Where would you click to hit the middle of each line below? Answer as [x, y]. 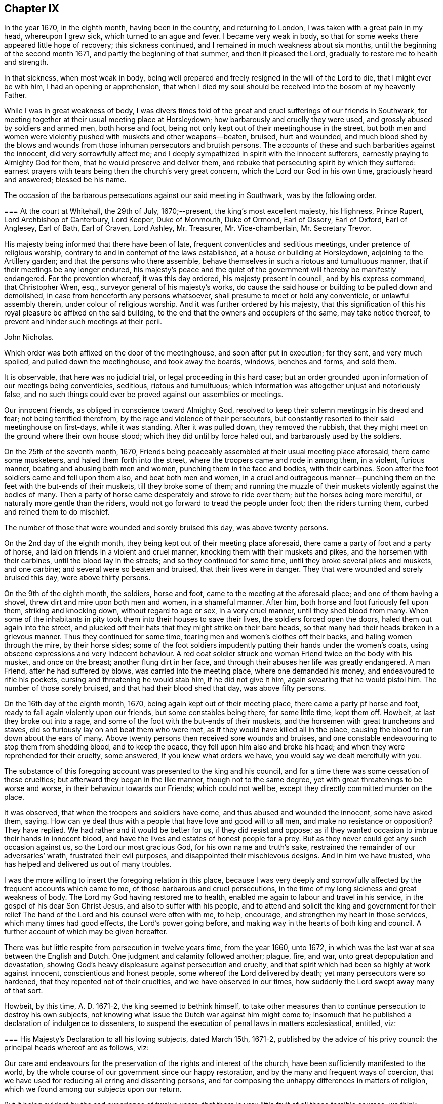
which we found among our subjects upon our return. [93, 1089]
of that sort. [24, 991]
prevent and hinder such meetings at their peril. [83, 322]
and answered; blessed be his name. [65, 180]
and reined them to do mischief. [57, 512]
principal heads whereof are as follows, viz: [76, 1048]
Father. [16, 95]
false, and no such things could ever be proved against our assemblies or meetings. [144, 395]
